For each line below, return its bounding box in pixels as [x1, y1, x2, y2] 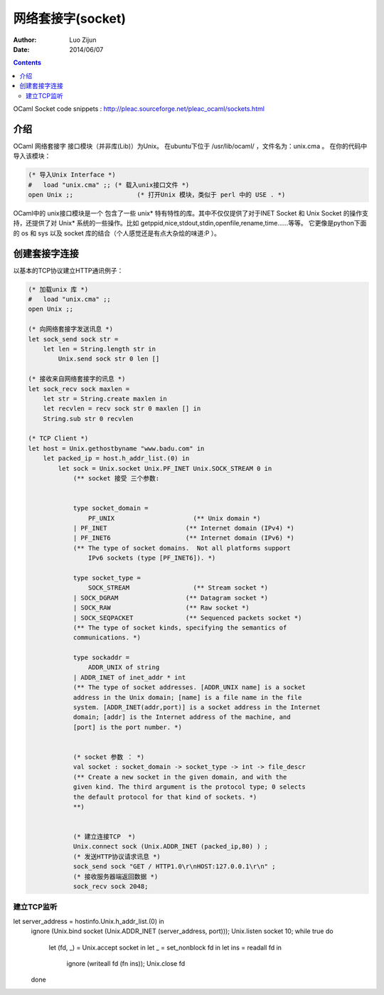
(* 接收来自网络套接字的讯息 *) [28, 375, 126, 383]
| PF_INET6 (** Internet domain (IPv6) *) [73, 534, 295, 542]
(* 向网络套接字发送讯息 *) [28, 325, 114, 334]
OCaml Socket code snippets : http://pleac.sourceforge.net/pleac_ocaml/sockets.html [13, 104, 265, 113]
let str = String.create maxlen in [43, 395, 167, 403]
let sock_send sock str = [28, 335, 119, 343]
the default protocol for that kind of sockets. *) [73, 793, 257, 801]
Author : [13, 36, 37, 44]
